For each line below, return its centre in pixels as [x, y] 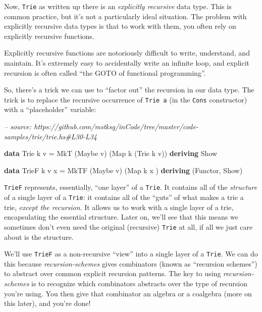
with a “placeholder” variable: [50, 109]
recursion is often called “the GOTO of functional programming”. [105, 72]
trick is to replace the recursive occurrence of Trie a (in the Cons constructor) [126, 99]
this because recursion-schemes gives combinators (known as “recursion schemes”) [131, 263]
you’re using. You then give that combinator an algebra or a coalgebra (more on [128, 293]
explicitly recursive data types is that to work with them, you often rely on [120, 26]
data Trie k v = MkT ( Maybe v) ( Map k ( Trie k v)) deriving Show [111, 153]
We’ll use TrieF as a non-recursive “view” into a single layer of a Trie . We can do [131, 254]
